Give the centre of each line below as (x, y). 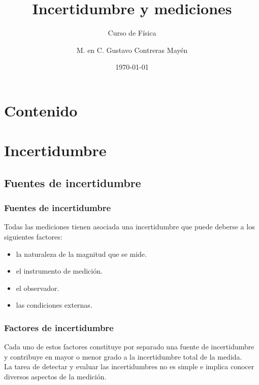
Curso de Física (132, 33)
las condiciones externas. (54, 305)
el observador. (38, 288)
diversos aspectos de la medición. (55, 377)
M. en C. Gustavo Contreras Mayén (132, 50)
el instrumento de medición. (59, 271)
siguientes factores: (33, 237)
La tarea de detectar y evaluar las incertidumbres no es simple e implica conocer (129, 366)
